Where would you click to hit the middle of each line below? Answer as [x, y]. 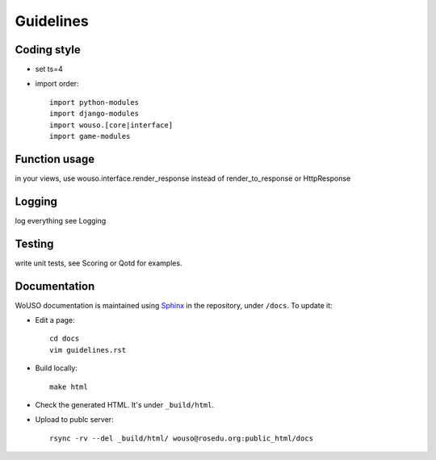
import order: [57, 84]
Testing [34, 243]
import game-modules [90, 136]
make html [69, 387]
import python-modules [94, 102]
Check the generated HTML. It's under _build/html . [124, 404]
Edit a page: [55, 320]
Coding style [48, 50]
